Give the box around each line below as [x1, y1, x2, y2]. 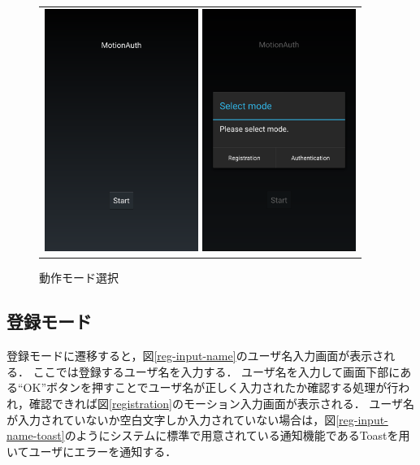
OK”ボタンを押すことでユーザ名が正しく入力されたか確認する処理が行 [23, 379, 399, 396]
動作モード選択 [39, 269, 119, 286]
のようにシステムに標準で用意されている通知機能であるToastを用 [64, 427, 410, 444]
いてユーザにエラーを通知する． [6, 442, 177, 459]
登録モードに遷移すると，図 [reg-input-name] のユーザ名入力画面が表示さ [6, 347, 384, 364]
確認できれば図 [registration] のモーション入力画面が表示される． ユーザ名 [28, 395, 415, 412]
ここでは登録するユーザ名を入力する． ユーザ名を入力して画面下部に [32, 363, 401, 380]
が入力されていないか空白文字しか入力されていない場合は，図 [6, 411, 336, 428]
